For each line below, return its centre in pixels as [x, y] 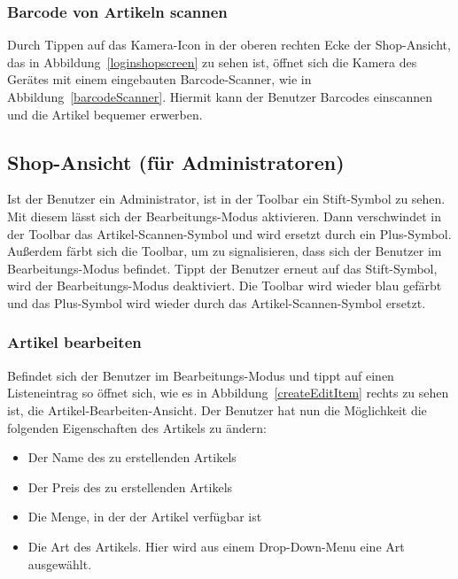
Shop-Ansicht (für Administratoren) [176, 162]
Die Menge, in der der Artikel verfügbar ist [145, 517]
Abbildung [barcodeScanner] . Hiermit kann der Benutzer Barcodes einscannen [220, 96]
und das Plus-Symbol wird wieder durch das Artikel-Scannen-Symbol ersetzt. [217, 302]
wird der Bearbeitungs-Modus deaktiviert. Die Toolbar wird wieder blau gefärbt [225, 286]
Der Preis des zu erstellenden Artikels [130, 486]
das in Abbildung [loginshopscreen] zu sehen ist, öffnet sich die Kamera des [212, 62]
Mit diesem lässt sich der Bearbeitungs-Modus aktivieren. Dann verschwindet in [224, 216]
